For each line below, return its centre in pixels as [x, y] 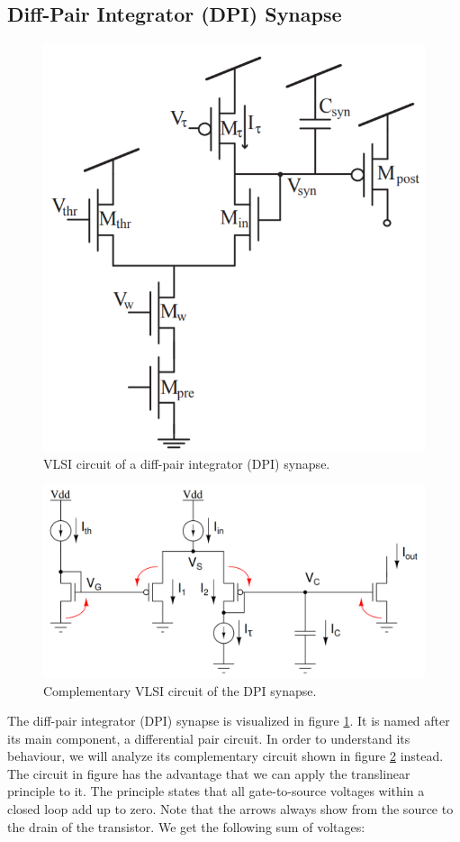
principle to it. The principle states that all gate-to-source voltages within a [216, 791]
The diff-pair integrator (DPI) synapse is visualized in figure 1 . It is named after [229, 721]
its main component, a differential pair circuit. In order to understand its [209, 738]
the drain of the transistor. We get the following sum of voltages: [186, 826]
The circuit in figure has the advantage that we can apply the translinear [209, 773]
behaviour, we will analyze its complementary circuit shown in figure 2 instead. [225, 756]
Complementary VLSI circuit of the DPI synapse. [180, 690]
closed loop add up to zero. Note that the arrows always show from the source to [230, 809]
